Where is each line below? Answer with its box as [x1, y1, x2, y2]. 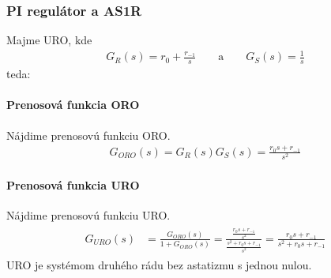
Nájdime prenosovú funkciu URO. [6, 206, 171, 223]
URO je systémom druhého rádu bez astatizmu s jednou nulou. [6, 256, 312, 272]
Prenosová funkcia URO [6, 176, 140, 193]
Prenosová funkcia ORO [6, 96, 140, 113]
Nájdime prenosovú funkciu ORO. [6, 126, 171, 143]
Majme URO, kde [6, 32, 92, 48]
